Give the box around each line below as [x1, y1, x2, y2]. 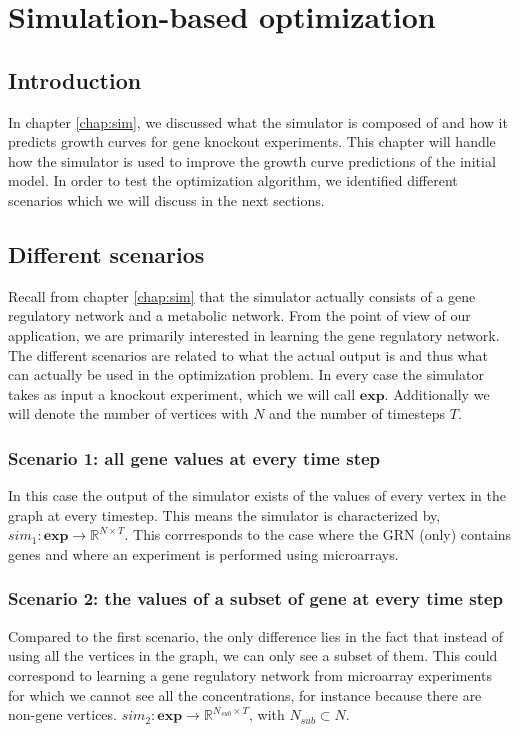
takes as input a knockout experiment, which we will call [8, 383, 356, 404]
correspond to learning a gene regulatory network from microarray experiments [8, 664, 492, 685]
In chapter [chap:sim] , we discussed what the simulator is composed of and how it [8, 111, 508, 132]
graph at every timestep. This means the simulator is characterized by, [8, 504, 441, 525]
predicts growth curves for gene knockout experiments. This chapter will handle [8, 131, 496, 152]
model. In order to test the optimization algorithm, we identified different [8, 170, 458, 191]
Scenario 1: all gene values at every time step [8, 445, 381, 470]
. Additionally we [384, 383, 490, 404]
